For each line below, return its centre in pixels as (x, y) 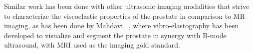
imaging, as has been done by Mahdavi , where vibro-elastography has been (122, 26)
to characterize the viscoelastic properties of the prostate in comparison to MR (125, 16)
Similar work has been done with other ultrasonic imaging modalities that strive (127, 6)
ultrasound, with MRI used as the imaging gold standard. (92, 45)
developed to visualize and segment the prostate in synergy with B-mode (115, 35)
